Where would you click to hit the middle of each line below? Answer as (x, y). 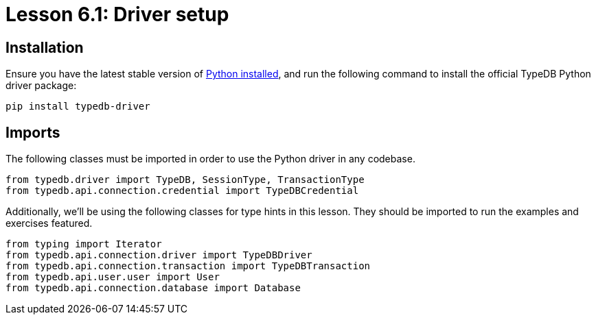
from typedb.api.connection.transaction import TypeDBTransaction (188, 266)
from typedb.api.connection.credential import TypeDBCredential (182, 191)
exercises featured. (49, 223)
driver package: (41, 86)
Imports (33, 132)
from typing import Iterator (84, 244)
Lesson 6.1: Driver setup (117, 14)
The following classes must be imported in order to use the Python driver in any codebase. (210, 159)
